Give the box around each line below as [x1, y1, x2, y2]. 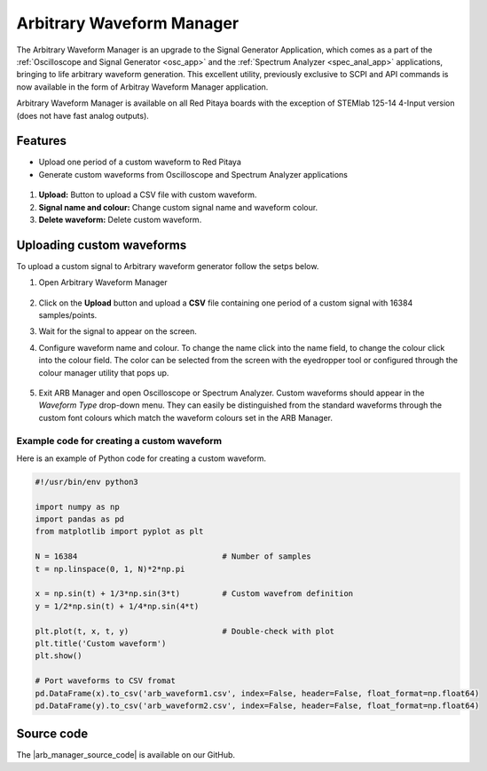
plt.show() [35, 651, 82, 661]
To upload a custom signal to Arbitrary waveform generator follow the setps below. [16, 260, 319, 271]
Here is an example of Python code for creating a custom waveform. [16, 453, 266, 464]
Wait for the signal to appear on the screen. [38, 326, 197, 337]
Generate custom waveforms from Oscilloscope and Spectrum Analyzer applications [38, 169, 348, 179]
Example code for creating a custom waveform [16, 434, 222, 447]
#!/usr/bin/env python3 [35, 476, 139, 487]
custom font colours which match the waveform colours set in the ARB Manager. [38, 412, 333, 423]
